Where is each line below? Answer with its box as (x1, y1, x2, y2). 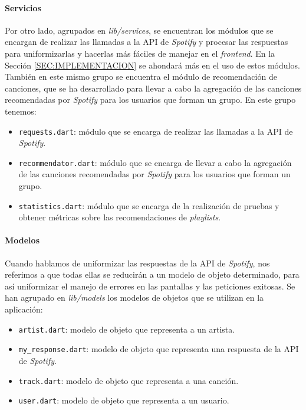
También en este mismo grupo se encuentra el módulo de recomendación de (5, 70, 277, 83)
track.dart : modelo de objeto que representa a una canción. (18, 374, 239, 386)
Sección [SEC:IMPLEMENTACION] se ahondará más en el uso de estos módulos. (5, 58, 300, 71)
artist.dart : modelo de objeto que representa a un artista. (18, 323, 235, 335)
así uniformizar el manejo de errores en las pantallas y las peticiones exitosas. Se (5, 279, 295, 292)
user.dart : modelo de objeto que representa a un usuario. (18, 394, 229, 406)
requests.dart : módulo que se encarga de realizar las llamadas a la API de (18, 125, 293, 137)
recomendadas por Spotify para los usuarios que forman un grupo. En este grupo (5, 93, 296, 106)
